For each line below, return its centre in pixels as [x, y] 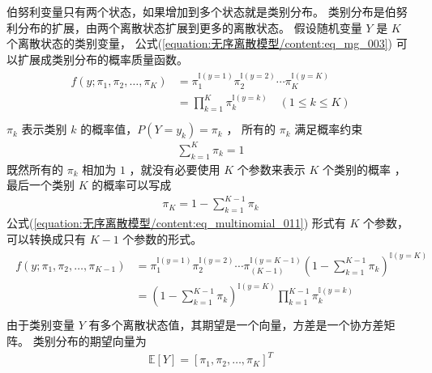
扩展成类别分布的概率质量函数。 [103, 59]
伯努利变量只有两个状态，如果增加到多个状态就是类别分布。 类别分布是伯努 [207, 11]
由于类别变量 [41, 325]
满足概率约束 [329, 129]
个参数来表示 [271, 169]
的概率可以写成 [132, 185]
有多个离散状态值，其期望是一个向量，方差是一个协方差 [236, 325]
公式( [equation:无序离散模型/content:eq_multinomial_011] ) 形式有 [176, 223]
